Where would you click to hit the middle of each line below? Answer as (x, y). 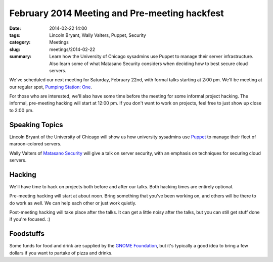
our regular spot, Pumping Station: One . (51, 87)
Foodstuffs (27, 234)
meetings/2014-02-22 (72, 49)
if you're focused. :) (30, 219)
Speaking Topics (36, 124)
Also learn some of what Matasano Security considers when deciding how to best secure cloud (149, 64)
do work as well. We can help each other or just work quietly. (73, 203)
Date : (15, 28)
